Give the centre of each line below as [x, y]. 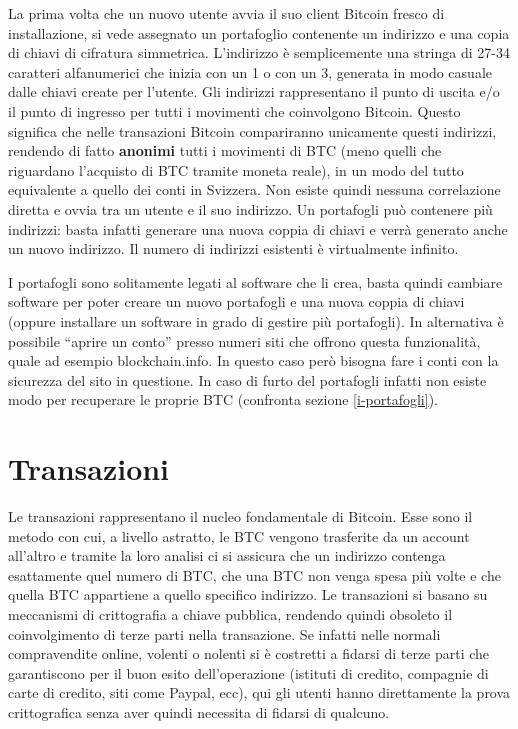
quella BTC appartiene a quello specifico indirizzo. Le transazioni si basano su [248, 594]
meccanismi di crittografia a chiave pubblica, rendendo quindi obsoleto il [230, 613]
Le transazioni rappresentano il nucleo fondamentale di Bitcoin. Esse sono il [240, 516]
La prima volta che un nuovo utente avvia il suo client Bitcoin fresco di [226, 13]
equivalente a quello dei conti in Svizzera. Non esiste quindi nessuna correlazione [254, 189]
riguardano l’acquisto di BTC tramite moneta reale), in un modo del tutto [236, 169]
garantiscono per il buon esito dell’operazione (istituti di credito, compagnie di [248, 672]
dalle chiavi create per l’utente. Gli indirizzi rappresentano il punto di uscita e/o [254, 91]
